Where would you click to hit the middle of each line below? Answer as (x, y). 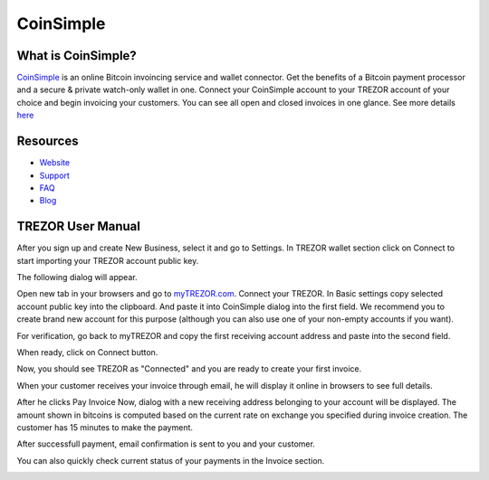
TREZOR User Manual (78, 226)
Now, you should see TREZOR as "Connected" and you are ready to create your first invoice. (189, 369)
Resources (48, 141)
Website (55, 163)
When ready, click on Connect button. (87, 352)
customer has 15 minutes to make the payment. (105, 427)
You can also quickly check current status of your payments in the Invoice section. (171, 460)
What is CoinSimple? (77, 56)
